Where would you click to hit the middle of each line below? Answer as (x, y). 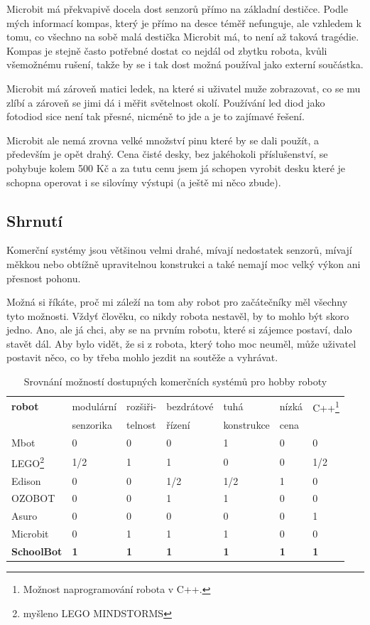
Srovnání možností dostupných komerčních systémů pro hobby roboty (175, 381)
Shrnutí (35, 220)
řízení (178, 425)
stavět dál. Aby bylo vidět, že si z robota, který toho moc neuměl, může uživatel (181, 343)
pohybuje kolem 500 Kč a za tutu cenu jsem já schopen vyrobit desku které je (176, 167)
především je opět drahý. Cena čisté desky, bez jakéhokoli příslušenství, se (167, 154)
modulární (94, 406)
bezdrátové (190, 406)
